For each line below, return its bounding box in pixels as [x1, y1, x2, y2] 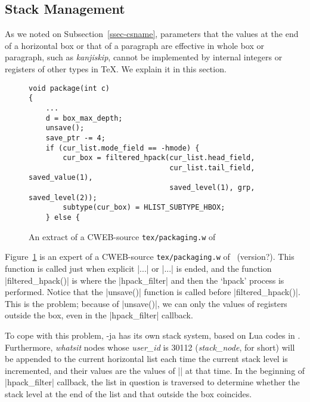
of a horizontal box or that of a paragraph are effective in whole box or [5, 39, 265, 51]
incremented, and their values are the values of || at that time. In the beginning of [5, 364, 305, 376]
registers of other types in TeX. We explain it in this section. [5, 62, 227, 75]
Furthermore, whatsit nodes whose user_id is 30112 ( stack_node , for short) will [5, 340, 295, 353]
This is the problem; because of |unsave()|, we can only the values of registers [5, 297, 287, 309]
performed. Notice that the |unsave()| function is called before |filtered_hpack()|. [5, 286, 300, 298]
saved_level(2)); [29, 193, 97, 202]
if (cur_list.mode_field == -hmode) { [45, 143, 200, 152]
